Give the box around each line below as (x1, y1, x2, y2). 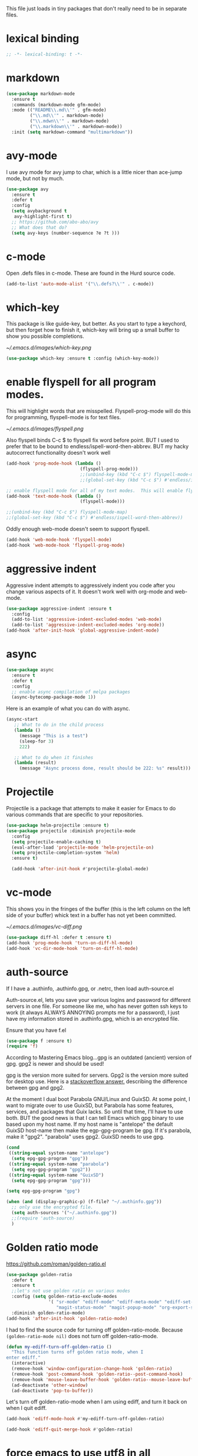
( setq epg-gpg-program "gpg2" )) (11, 1166, 91, 1172)
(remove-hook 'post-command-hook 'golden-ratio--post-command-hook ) (11, 1371, 183, 1377)
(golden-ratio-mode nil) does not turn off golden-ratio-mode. (6, 1332, 159, 1339)
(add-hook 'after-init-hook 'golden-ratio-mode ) (6, 1315, 128, 1322)
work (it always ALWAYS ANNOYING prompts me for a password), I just (6, 1008, 180, 1016)
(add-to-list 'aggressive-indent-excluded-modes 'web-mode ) (11, 616, 162, 623)
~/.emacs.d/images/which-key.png (6, 344, 91, 351)
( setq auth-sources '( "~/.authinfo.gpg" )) (11, 1210, 117, 1216)
